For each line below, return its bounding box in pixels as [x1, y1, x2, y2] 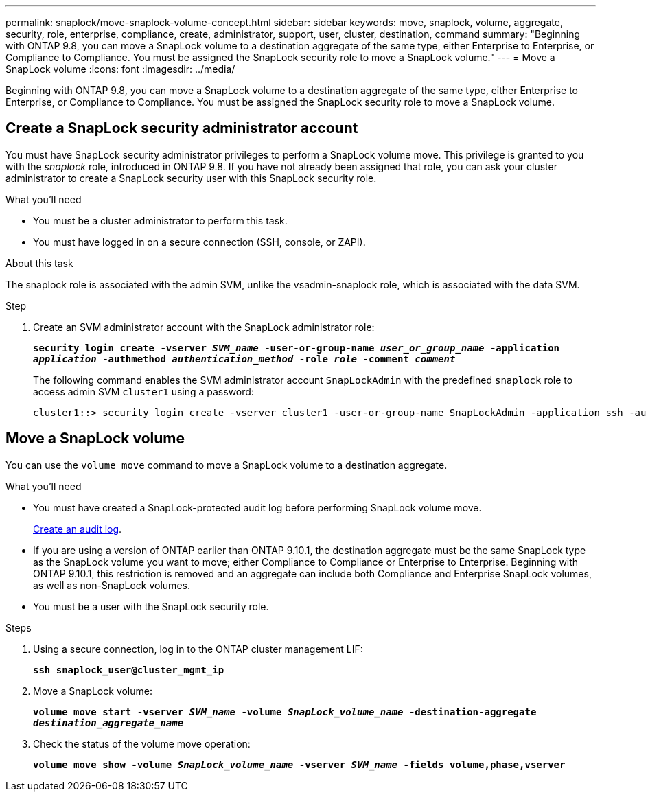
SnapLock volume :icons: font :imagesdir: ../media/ [5, 63, 235, 75]
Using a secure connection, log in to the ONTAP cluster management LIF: [33, 643, 363, 655]
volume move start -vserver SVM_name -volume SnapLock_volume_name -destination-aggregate [33, 706, 537, 717]
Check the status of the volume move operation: [33, 737, 251, 750]
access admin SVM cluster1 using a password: [33, 385, 254, 397]
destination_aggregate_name [33, 717, 184, 728]
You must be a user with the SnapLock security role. [33, 600, 269, 612]
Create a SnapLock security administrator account [5, 119, 358, 137]
